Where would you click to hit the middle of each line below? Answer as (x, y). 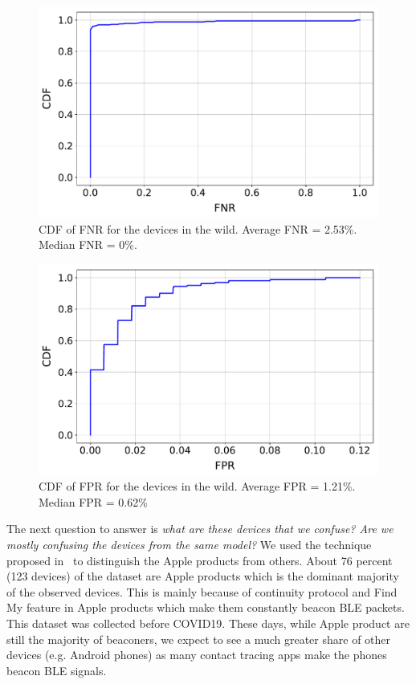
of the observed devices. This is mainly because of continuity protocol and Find (202, 591)
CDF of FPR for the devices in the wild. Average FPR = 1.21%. (197, 486)
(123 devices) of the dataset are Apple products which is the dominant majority (203, 576)
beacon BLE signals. (57, 670)
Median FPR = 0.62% (93, 501)
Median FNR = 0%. (88, 244)
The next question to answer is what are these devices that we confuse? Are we (200, 529)
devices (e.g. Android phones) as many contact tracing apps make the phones (197, 655)
